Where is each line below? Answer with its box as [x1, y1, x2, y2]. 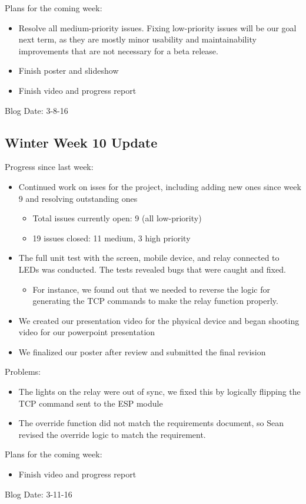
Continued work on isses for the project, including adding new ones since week [18, 180, 301, 192]
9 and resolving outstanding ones [18, 192, 138, 204]
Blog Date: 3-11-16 [5, 487, 72, 500]
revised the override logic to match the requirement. [18, 428, 206, 440]
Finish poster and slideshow [18, 64, 119, 77]
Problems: [5, 365, 41, 378]
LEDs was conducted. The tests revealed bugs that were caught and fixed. [18, 263, 286, 275]
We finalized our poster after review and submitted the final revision [18, 345, 266, 358]
